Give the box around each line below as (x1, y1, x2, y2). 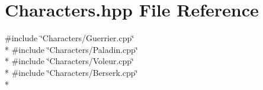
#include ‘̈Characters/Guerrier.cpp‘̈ (5, 32, 134, 44)
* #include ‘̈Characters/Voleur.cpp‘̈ (5, 55, 134, 67)
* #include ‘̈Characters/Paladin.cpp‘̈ (5, 43, 138, 55)
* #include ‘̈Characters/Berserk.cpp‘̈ (5, 66, 138, 78)
